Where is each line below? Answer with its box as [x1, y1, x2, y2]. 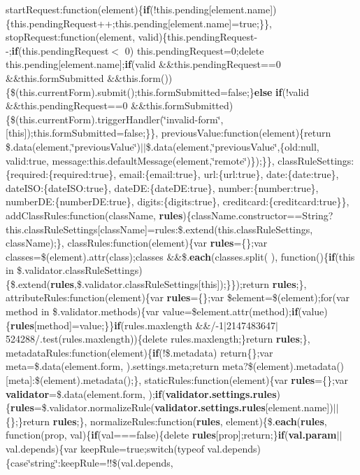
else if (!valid [254, 84, 309, 99]
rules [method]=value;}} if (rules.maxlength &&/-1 [10, 317, 224, 332]
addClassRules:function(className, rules [6, 207, 183, 222]
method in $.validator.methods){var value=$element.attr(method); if [6, 304, 298, 319]
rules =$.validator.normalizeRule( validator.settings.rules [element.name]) [10, 400, 333, 415]
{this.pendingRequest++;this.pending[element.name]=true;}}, [6, 15, 272, 30]
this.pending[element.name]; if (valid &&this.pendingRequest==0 [6, 57, 281, 71]
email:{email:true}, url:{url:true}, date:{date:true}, [119, 167, 339, 181]
